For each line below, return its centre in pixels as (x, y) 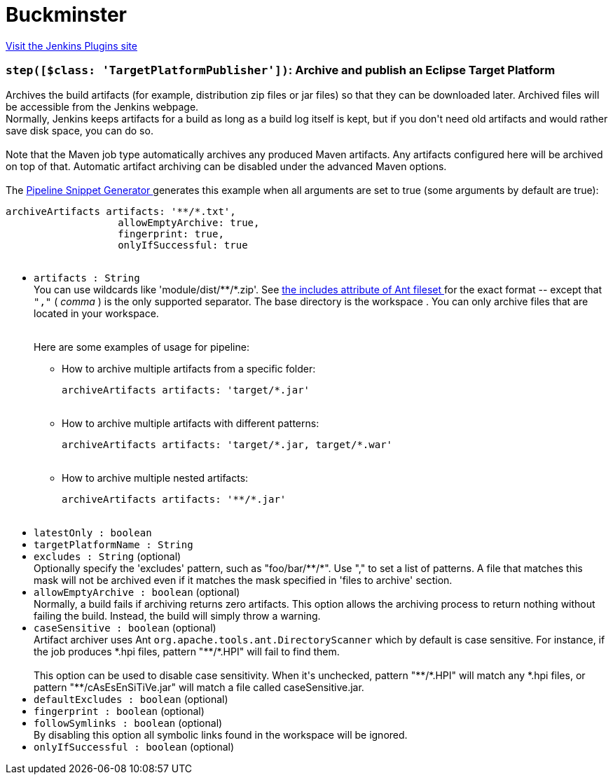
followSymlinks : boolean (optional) (128, 723)
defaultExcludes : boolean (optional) (131, 699)
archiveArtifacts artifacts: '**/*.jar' (174, 499)
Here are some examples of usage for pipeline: (142, 347)
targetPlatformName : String (113, 544)
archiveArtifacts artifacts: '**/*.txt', (121, 211)
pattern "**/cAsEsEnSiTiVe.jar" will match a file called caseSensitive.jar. (199, 687)
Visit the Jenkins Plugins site (71, 46)
